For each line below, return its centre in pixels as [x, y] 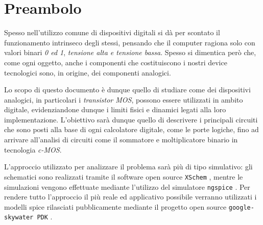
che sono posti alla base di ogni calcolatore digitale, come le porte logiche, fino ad [131, 129]
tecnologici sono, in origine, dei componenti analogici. [88, 72]
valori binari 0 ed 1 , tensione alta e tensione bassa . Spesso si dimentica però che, [130, 52]
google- [241, 207]
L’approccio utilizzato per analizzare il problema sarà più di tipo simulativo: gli [128, 167]
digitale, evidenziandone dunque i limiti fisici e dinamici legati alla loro [115, 109]
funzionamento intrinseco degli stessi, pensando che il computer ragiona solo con [130, 42]
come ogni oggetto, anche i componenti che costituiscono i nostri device [116, 62]
